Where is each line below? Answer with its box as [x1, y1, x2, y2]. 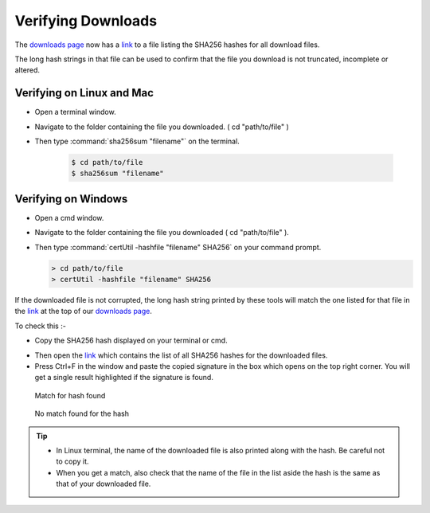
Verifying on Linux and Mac [14, 86, 154, 100]
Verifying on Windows [14, 192, 128, 206]
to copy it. [56, 456, 89, 466]
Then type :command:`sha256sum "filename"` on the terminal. [34, 136, 240, 147]
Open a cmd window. [34, 213, 104, 222]
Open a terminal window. [34, 108, 116, 117]
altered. [14, 65, 40, 75]
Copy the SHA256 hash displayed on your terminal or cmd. [34, 335, 228, 346]
